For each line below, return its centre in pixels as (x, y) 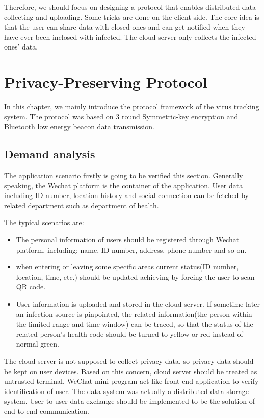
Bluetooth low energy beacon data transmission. (79, 126)
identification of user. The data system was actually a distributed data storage (127, 391)
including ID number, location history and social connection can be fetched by (126, 195)
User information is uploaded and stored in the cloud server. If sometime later (138, 304)
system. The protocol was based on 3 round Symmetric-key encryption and (121, 116)
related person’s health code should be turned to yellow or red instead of (129, 334)
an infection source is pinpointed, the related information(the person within (134, 314)
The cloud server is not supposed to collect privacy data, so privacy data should (129, 361)
